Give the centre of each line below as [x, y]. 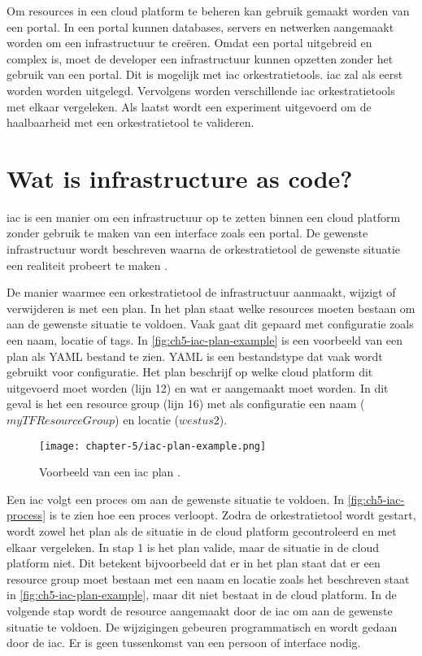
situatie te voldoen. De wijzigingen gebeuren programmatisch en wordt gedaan [202, 626]
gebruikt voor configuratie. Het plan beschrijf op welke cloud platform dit [190, 372]
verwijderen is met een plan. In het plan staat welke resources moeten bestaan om [211, 308]
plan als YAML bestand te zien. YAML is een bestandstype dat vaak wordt [195, 356]
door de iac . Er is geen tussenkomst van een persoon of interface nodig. [184, 643]
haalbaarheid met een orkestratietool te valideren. [131, 122]
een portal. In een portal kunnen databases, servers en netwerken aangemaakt [200, 26]
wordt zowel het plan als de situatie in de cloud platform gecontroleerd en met [202, 531]
